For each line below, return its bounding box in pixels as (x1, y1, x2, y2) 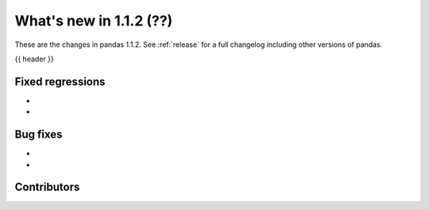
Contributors (14, 180, 80, 194)
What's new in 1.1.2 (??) (14, 12, 173, 29)
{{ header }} (14, 54, 55, 64)
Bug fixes (14, 128, 63, 141)
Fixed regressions (14, 75, 106, 88)
